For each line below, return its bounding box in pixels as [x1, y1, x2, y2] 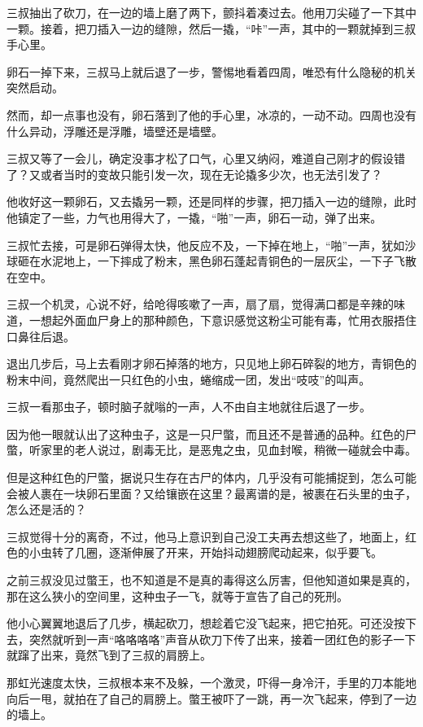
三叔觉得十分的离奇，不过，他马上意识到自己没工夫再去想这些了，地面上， [7, 528, 405, 545]
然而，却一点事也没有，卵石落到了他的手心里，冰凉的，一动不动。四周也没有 [7, 106, 416, 123]
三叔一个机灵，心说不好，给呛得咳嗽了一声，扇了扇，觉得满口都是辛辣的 [7, 296, 394, 313]
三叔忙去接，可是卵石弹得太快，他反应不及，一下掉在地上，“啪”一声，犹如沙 [7, 236, 416, 253]
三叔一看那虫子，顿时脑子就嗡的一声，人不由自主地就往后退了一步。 [7, 398, 371, 415]
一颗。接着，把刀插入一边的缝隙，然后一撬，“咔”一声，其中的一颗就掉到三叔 [7, 20, 416, 37]
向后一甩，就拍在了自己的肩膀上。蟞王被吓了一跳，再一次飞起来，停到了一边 [7, 690, 416, 707]
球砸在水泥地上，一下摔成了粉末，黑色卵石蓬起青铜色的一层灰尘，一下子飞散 [7, 252, 416, 269]
